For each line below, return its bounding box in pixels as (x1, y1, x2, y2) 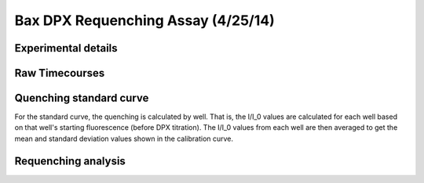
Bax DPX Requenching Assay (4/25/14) (14, 12, 275, 29)
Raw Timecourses (14, 66, 105, 80)
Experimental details (14, 41, 118, 55)
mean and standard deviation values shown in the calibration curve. (14, 134, 234, 143)
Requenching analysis (14, 154, 126, 167)
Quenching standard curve (14, 91, 149, 105)
